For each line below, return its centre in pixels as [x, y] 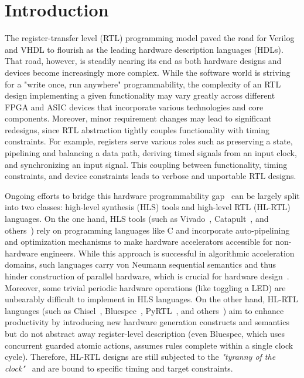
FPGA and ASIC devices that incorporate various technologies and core [134, 107]
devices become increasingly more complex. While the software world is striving [148, 72]
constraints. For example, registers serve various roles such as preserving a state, [149, 141]
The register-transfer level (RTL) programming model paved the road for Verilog [150, 38]
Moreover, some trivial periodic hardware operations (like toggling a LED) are [145, 287]
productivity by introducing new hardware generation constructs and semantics [147, 322]
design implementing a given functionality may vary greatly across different [140, 95]
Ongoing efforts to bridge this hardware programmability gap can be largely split [152, 195]
